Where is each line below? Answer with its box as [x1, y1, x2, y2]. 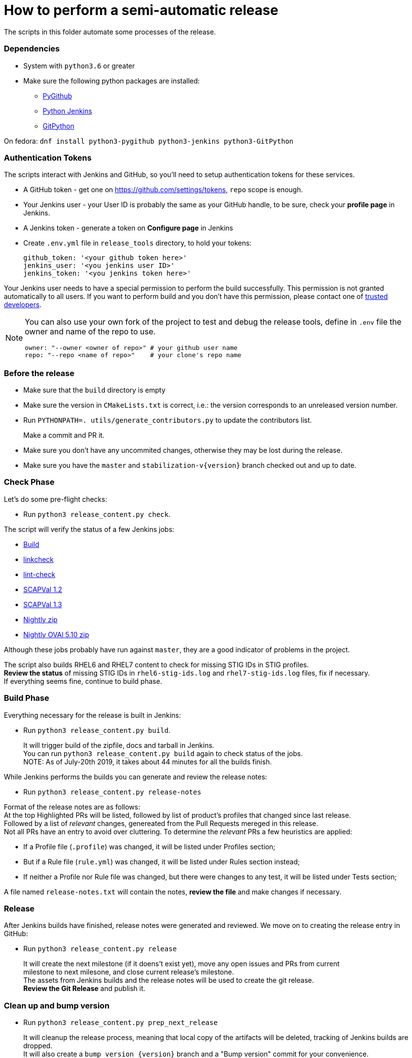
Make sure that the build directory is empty [23, 386, 165, 394]
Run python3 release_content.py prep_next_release [23, 1018, 218, 1026]
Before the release [4, 368, 75, 378]
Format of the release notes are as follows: [4, 802, 140, 811]
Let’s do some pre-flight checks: [4, 495, 107, 503]
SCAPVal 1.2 [23, 585, 62, 594]
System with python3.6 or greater [23, 61, 135, 70]
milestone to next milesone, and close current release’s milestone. [23, 968, 234, 976]
